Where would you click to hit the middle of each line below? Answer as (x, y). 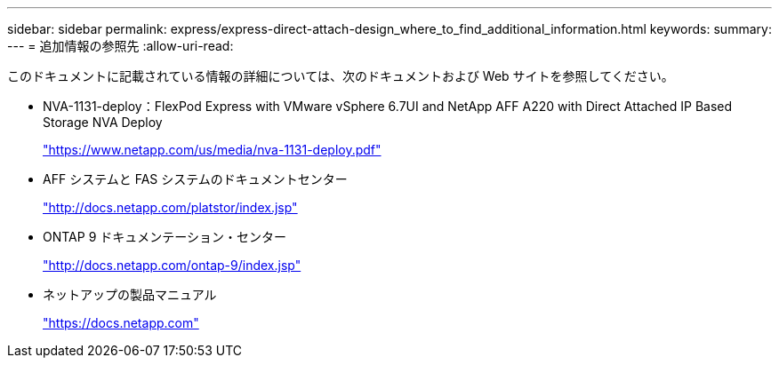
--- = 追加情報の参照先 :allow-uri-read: (120, 46)
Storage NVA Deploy (103, 122)
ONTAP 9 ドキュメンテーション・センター (165, 237)
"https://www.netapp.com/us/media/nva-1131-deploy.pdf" (212, 150)
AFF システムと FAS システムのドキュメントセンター (195, 179)
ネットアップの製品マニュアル (130, 294)
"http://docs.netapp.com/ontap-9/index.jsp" (172, 265)
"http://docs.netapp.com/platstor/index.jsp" (170, 207)
